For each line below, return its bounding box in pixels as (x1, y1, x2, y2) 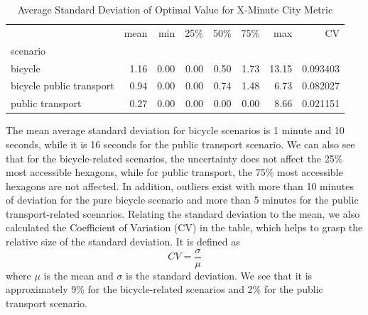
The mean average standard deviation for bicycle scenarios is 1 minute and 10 (6, 123, 345, 138)
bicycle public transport (11, 78, 114, 93)
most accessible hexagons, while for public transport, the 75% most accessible (6, 165, 343, 179)
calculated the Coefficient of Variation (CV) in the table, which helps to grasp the (6, 220, 363, 235)
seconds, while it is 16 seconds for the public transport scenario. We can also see (6, 136, 355, 151)
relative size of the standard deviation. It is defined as (6, 234, 240, 249)
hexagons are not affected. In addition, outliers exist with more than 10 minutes (6, 178, 355, 193)
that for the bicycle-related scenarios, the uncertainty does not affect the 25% (6, 150, 343, 165)
